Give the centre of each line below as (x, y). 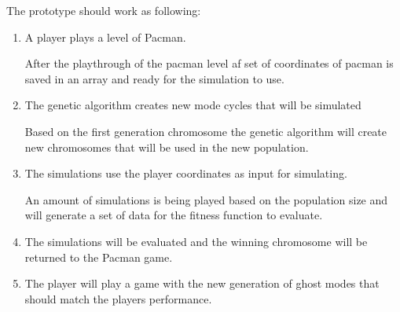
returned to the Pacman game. (99, 257)
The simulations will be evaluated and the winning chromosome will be (196, 241)
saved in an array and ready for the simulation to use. (154, 78)
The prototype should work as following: (104, 10)
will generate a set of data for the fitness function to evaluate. (174, 215)
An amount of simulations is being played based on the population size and (206, 199)
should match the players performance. (118, 298)
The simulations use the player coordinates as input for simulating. (186, 173)
